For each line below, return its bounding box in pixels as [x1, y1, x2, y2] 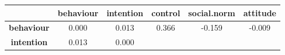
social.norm [188, 6, 235, 19]
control [151, 6, 180, 19]
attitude [243, 6, 276, 19]
